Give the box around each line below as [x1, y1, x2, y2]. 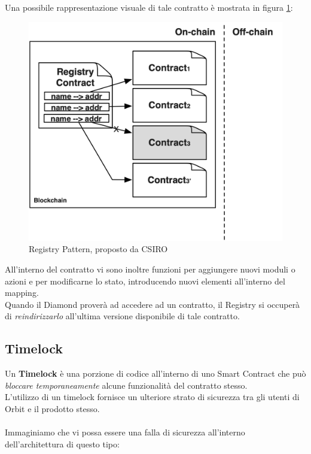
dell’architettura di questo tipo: [5, 437, 120, 450]
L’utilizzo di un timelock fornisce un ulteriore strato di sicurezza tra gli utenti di [5, 391, 300, 403]
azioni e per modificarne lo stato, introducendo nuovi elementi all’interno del [5, 274, 285, 287]
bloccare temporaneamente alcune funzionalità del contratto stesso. [5, 379, 248, 391]
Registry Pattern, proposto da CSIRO [29, 243, 168, 255]
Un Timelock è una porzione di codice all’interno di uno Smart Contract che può [5, 367, 306, 380]
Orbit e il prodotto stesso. [5, 402, 100, 414]
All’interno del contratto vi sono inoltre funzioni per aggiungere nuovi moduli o [5, 262, 295, 275]
